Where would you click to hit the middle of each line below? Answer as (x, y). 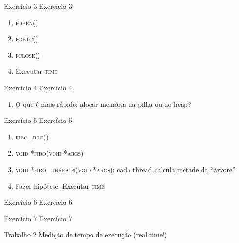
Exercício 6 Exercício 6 (38, 202)
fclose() (28, 55)
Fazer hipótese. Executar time (60, 185)
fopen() (27, 22)
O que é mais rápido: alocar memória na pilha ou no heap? (103, 104)
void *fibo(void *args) (49, 153)
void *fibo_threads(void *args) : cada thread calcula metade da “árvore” (125, 169)
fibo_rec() (32, 136)
